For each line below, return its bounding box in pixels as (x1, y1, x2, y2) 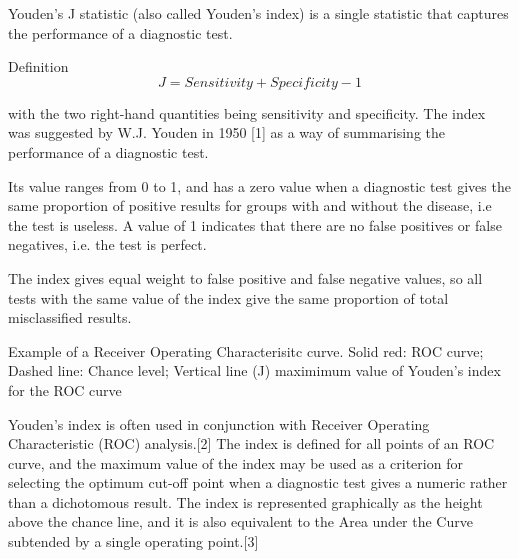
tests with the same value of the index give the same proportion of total (8, 287, 449, 308)
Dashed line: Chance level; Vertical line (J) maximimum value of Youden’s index (8, 360, 501, 381)
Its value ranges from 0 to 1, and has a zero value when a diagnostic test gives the (8, 175, 511, 196)
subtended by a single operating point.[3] (8, 531, 259, 552)
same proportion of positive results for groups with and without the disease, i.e (8, 195, 492, 216)
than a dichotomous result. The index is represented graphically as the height (8, 491, 483, 512)
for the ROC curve (8, 379, 122, 400)
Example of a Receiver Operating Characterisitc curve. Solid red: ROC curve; (8, 340, 484, 361)
